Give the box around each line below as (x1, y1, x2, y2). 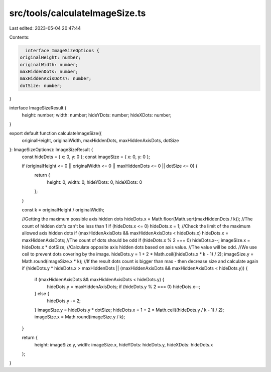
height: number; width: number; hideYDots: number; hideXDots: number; (22, 112, 172, 118)
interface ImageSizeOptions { (25, 48, 100, 53)
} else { (34, 291, 50, 297)
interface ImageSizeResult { (9, 105, 67, 111)
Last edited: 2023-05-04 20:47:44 (9, 25, 81, 31)
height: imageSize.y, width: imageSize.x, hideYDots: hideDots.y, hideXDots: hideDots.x (34, 341, 213, 347)
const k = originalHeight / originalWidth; (22, 206, 105, 213)
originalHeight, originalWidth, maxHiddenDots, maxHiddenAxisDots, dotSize (22, 137, 179, 143)
